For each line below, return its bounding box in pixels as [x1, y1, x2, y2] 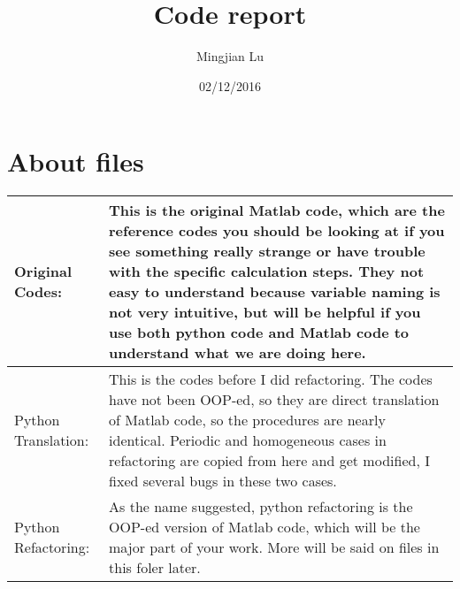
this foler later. [109, 557, 201, 578]
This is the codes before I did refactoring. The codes [109, 369, 433, 390]
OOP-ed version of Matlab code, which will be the [109, 516, 420, 538]
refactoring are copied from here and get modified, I [109, 450, 430, 471]
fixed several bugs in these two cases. [109, 470, 337, 492]
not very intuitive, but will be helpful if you [109, 302, 421, 323]
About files [7, 143, 144, 180]
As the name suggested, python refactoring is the [109, 496, 413, 517]
